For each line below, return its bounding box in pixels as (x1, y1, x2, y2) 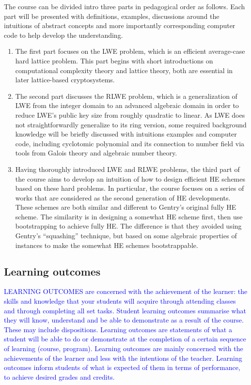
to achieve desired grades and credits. (4, 371, 115, 382)
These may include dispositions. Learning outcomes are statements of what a (4, 324, 232, 334)
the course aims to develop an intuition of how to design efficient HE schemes (15, 173, 246, 184)
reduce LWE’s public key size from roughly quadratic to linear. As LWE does (15, 109, 245, 120)
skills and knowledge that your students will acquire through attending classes (4, 296, 236, 306)
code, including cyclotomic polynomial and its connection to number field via (15, 138, 245, 148)
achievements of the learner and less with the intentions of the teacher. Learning (4, 353, 242, 363)
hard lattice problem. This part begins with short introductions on (15, 55, 213, 65)
